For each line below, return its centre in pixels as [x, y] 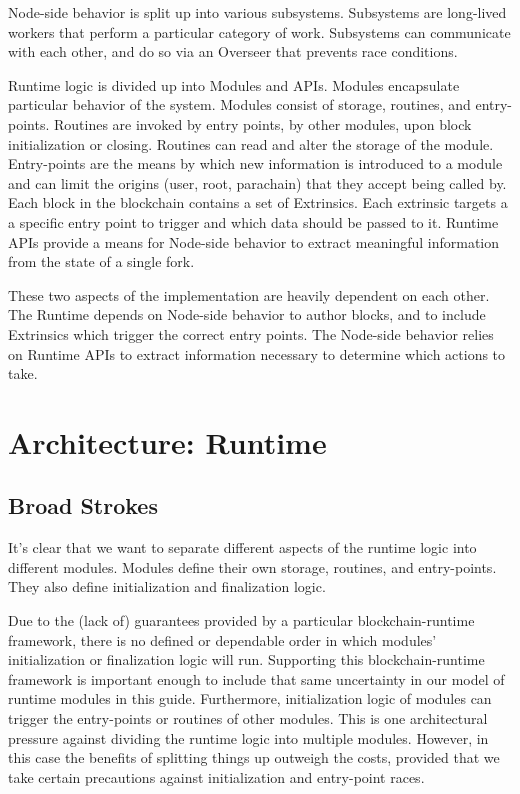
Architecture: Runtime [167, 441]
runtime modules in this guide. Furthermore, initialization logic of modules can [250, 698]
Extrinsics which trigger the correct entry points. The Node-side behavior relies [251, 333]
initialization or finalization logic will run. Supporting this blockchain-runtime [246, 659]
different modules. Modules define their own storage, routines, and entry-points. [252, 566]
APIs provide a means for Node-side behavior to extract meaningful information [254, 241]
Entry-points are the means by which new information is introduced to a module [255, 163]
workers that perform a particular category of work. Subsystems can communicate [259, 31]
